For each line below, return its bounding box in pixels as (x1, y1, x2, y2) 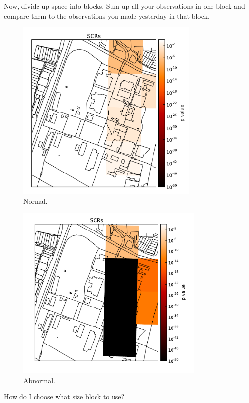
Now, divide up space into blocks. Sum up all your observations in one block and (4, 1, 245, 11)
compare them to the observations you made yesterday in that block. (4, 10, 210, 20)
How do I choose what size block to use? (4, 391, 125, 402)
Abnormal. (23, 375, 56, 385)
